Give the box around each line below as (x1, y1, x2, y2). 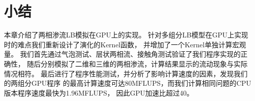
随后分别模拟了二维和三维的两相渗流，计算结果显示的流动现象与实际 (27, 58, 248, 68)
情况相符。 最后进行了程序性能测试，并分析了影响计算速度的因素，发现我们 (4, 68, 248, 78)
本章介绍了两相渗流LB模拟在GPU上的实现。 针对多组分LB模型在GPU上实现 (4, 30, 249, 40)
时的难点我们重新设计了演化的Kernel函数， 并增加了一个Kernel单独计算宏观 (4, 39, 246, 49)
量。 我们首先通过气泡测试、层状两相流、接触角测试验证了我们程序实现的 (4, 49, 241, 59)
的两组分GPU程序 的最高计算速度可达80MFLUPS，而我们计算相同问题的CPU (4, 78, 252, 88)
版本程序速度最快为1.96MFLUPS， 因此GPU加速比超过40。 (4, 87, 194, 98)
